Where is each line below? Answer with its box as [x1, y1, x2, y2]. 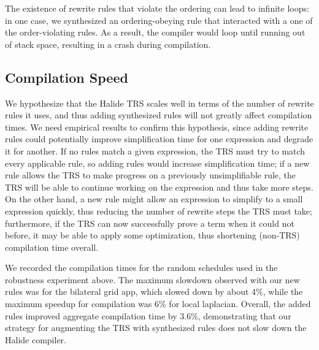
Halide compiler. [5, 333, 66, 346]
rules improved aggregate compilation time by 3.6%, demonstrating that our [5, 309, 291, 322]
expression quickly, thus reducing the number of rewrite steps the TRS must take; [5, 204, 312, 217]
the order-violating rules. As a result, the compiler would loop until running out [5, 26, 306, 39]
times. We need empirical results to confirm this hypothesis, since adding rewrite [5, 120, 309, 133]
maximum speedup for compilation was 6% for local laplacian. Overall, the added [5, 297, 311, 310]
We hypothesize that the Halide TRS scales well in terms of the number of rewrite [5, 96, 314, 109]
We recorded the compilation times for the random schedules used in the [5, 261, 278, 274]
